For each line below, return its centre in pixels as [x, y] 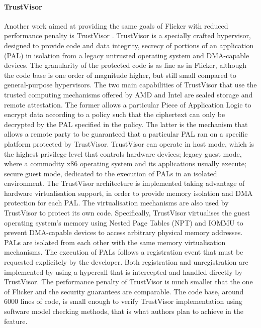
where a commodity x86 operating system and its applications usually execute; [125, 163]
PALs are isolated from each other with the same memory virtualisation [115, 242]
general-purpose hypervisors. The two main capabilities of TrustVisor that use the [130, 85]
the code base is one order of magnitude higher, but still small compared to [120, 75]
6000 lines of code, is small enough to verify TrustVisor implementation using [123, 301]
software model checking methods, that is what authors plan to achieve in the [124, 311]
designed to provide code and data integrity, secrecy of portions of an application [129, 45]
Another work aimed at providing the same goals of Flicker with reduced [116, 25]
